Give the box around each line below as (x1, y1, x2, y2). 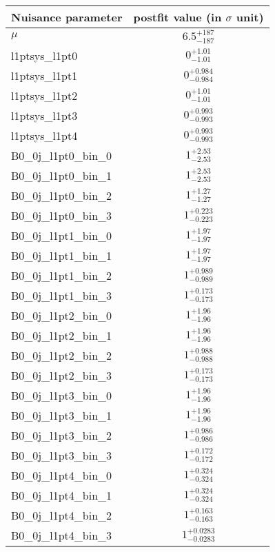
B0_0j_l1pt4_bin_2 (11, 507, 112, 523)
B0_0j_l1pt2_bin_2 (11, 347, 112, 363)
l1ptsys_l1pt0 (11, 47, 78, 63)
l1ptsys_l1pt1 (11, 67, 78, 83)
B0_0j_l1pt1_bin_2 (11, 267, 112, 283)
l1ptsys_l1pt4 (11, 127, 78, 143)
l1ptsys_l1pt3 (11, 107, 78, 123)
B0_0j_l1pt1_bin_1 (11, 247, 112, 263)
